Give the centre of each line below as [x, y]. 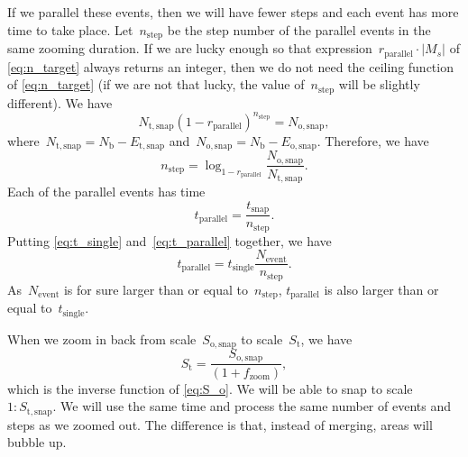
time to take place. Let [70, 29]
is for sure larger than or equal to [156, 289]
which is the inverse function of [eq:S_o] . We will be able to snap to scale [210, 388]
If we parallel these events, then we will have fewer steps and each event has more [233, 12]
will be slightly [379, 84]
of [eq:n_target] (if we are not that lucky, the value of [156, 84]
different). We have [60, 102]
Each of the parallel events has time [106, 192]
